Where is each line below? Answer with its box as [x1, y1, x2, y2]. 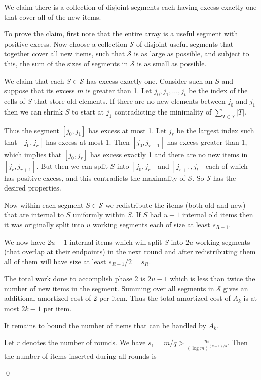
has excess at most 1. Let [88, 125, 167, 135]
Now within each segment [4, 199, 84, 210]
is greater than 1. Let [86, 85, 152, 96]
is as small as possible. [137, 58, 207, 68]
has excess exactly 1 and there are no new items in [90, 148, 248, 159]
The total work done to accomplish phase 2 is [4, 273, 145, 284]
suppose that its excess [4, 85, 75, 96]
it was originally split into [4, 219, 84, 230]
